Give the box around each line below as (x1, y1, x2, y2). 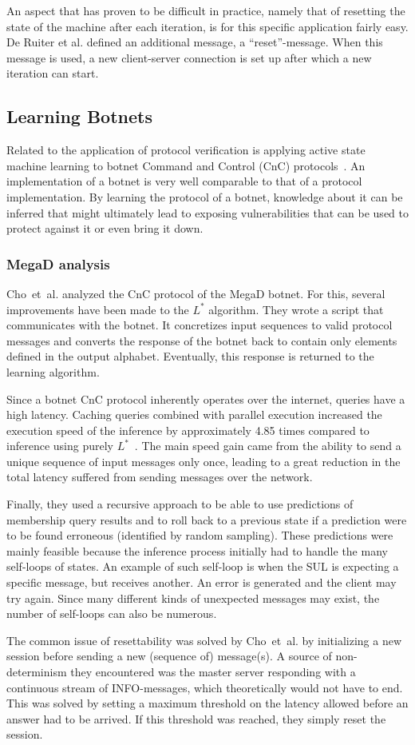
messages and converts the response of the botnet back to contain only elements (6, 332, 397, 349)
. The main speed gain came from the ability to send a (134, 437, 401, 454)
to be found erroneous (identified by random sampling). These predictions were (6, 527, 393, 544)
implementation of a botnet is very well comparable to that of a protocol (6, 173, 362, 189)
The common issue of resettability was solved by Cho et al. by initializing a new (6, 631, 402, 648)
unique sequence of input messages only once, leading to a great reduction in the (6, 452, 401, 469)
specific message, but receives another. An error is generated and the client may (6, 574, 397, 591)
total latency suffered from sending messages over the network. (6, 468, 313, 485)
